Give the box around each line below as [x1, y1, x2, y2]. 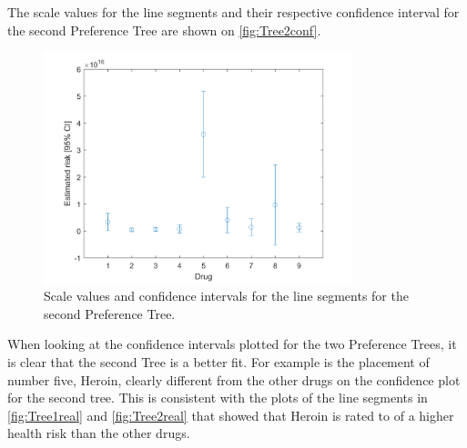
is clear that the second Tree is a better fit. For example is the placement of [7, 352, 430, 371]
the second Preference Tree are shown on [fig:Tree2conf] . [7, 20, 321, 39]
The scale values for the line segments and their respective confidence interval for [7, 3, 460, 21]
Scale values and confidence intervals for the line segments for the [44, 286, 409, 305]
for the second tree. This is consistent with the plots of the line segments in [7, 388, 428, 407]
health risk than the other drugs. [7, 423, 190, 443]
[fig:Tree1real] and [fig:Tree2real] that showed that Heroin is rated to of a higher [7, 405, 454, 424]
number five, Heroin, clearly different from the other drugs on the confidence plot [7, 370, 461, 389]
